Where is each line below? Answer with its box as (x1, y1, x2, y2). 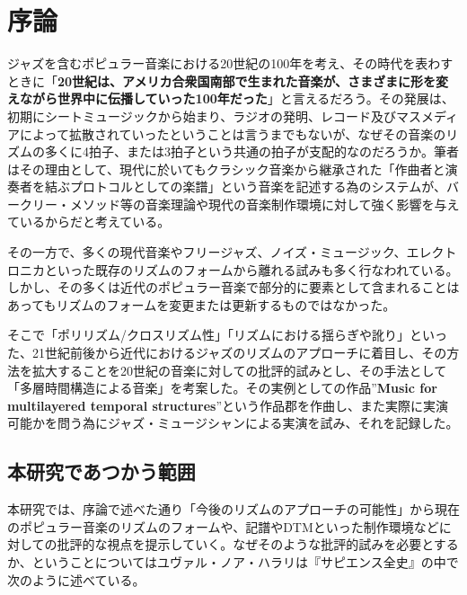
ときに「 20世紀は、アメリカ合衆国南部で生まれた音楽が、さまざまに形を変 (7, 71, 449, 90)
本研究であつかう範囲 (7, 457, 196, 485)
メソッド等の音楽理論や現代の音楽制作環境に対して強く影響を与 (69, 194, 447, 213)
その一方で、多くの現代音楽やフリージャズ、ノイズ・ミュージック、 (7, 243, 407, 262)
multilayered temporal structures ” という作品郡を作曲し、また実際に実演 (7, 395, 449, 414)
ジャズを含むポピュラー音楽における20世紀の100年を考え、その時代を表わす (7, 54, 454, 73)
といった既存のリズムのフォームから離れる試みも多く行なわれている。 (44, 260, 459, 279)
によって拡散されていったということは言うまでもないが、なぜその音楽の (19, 124, 446, 143)
